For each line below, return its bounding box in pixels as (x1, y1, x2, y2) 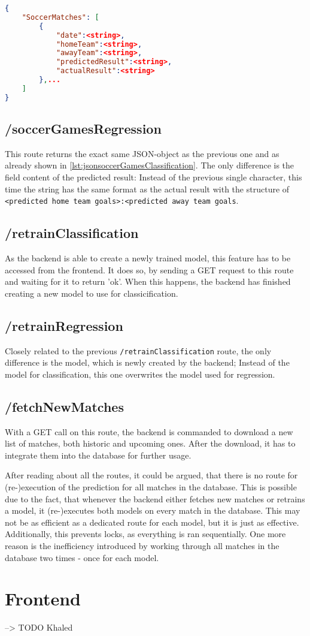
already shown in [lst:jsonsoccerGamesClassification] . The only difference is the (5, 159, 294, 171)
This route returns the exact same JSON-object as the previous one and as (5, 147, 279, 159)
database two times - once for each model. (5, 551, 159, 563)
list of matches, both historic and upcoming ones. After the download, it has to (5, 437, 296, 450)
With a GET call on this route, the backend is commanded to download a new (5, 425, 293, 438)
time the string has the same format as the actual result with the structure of (5, 182, 290, 195)
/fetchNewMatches (5, 397, 124, 415)
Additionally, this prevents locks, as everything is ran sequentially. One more (5, 528, 286, 540)
